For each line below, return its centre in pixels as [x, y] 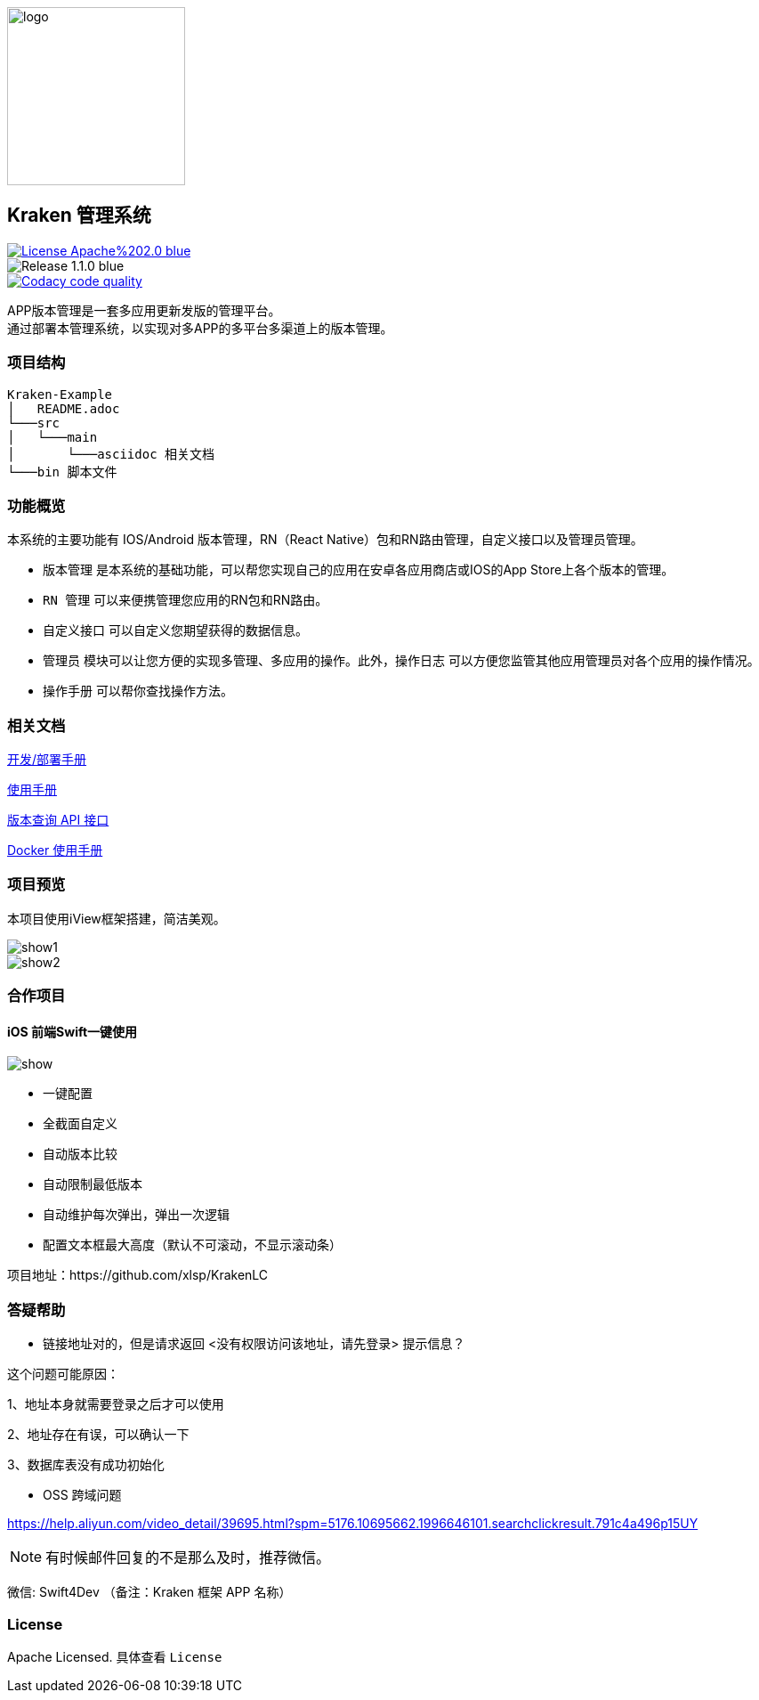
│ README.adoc [64, 408]
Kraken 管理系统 [79, 216]
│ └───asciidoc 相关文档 [111, 454]
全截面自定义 [80, 1124]
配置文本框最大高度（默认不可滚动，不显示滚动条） [192, 1245]
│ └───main [52, 437]
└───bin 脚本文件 [62, 472]
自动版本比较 [80, 1154]
